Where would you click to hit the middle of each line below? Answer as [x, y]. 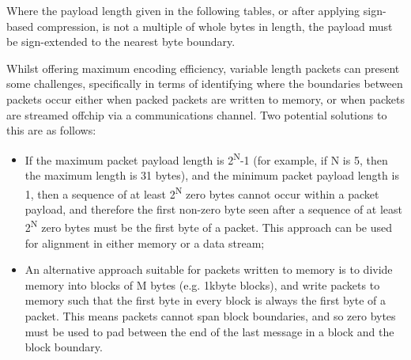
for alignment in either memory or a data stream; [145, 243]
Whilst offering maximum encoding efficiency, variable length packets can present [203, 68]
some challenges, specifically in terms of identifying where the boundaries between [205, 83]
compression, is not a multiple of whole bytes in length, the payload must [215, 26]
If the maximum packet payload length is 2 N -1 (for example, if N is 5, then [206, 158]
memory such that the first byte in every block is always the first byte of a [205, 300]
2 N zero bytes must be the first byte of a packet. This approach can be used [208, 226]
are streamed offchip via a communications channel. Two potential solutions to [197, 114]
